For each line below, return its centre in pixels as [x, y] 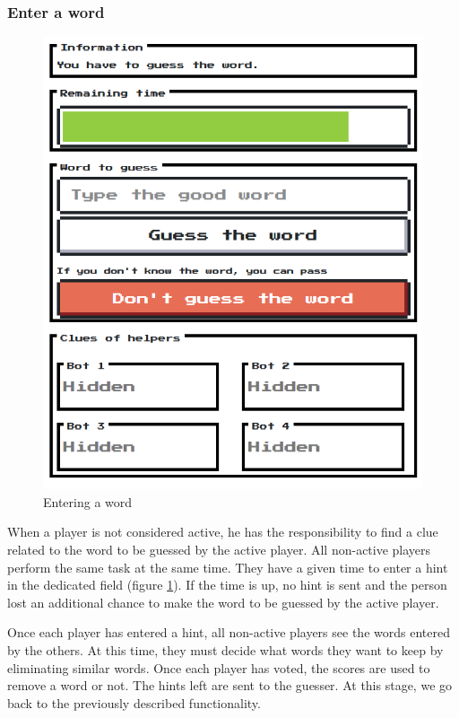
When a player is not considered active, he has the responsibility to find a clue [223, 532]
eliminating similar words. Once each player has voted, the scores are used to [219, 667]
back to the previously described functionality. [134, 702]
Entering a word [88, 501]
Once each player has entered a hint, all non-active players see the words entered [229, 632]
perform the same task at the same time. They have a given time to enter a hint [228, 567]
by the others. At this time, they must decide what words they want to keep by [225, 649]
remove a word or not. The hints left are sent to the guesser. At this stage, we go [230, 685]
